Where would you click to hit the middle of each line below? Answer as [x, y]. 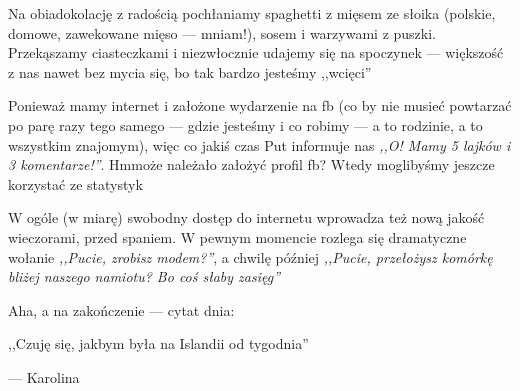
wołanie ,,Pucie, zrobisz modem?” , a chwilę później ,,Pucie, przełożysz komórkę [250, 256]
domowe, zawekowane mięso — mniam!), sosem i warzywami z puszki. [222, 32]
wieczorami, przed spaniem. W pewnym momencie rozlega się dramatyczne [237, 236]
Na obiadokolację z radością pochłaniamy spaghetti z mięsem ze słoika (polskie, [252, 13]
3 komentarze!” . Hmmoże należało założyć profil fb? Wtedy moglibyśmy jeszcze [251, 164]
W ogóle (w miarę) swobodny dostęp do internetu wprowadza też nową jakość [246, 217]
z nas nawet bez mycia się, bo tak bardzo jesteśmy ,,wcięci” [190, 71]
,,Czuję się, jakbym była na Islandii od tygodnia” [158, 343]
